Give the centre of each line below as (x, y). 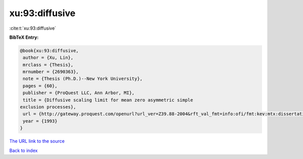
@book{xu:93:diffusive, (49, 51)
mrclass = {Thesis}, (48, 65)
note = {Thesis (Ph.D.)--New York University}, (83, 79)
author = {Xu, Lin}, (48, 58)
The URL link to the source (37, 141)
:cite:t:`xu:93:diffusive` (33, 28)
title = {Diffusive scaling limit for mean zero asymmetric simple (108, 100)
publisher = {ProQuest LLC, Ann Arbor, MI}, (79, 93)
